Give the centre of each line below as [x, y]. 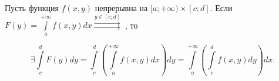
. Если [221, 8]
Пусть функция [32, 8]
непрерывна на [121, 8]
